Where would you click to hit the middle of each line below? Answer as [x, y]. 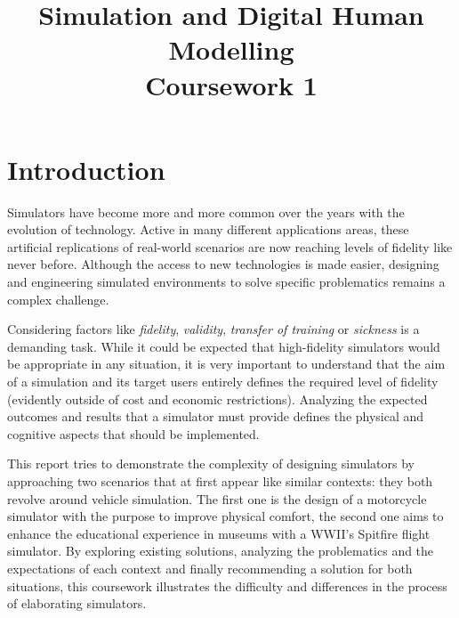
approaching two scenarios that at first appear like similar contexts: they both [220, 481]
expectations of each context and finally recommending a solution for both [210, 568]
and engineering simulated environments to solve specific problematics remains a [226, 282]
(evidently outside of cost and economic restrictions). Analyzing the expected [217, 398]
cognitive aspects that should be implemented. [133, 433]
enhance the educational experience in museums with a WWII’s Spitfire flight [219, 533]
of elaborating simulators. [77, 603]
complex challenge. [58, 299]
